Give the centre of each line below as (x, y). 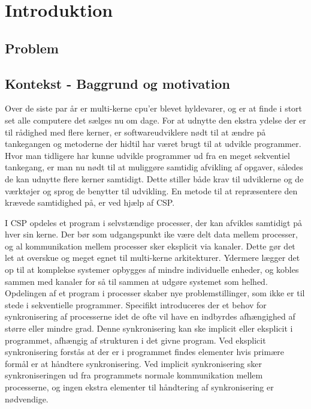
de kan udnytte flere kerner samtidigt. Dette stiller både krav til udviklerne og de (154, 178)
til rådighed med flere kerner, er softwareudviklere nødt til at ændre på (135, 132)
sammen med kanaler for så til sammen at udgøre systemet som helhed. (136, 281)
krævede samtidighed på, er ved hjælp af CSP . (90, 202)
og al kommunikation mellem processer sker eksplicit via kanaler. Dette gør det (150, 246)
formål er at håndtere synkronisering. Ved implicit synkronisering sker (133, 363)
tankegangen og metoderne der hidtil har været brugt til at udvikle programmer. (153, 144)
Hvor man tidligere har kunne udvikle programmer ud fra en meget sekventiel (147, 155)
